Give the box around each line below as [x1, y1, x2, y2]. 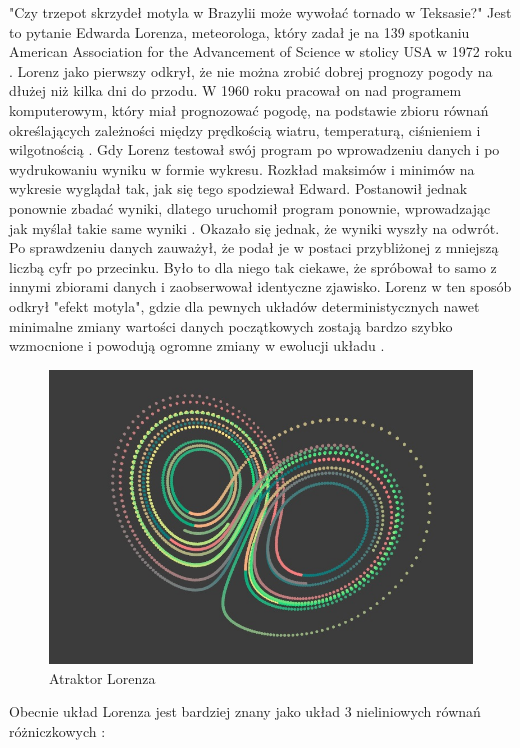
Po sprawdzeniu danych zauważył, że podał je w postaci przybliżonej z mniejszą [9, 237, 499, 258]
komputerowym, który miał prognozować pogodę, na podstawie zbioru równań [9, 99, 489, 120]
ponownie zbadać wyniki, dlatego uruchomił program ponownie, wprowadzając [9, 197, 491, 218]
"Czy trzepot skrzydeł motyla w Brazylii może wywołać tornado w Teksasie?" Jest [9, 2, 512, 22]
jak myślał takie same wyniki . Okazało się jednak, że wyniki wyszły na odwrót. [9, 217, 500, 238]
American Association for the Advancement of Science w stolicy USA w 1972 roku [9, 41, 513, 62]
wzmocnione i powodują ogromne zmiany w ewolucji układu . [9, 335, 385, 356]
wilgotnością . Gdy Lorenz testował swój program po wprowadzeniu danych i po [9, 139, 500, 160]
